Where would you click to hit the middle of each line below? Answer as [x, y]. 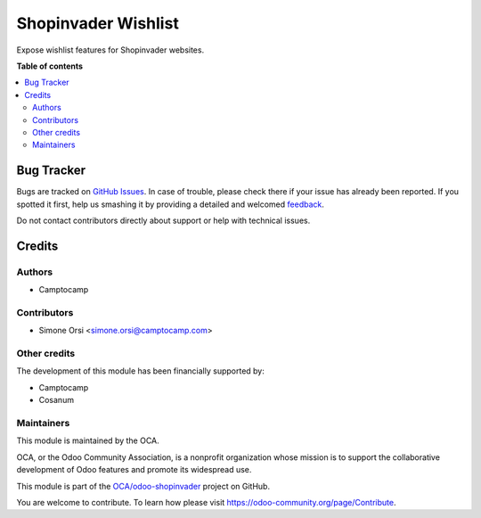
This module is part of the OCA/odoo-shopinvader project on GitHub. [143, 486]
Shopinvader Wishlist [98, 23]
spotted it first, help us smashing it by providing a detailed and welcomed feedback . [171, 204]
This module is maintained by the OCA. [88, 440]
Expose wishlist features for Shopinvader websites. [110, 50]
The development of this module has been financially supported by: [140, 371]
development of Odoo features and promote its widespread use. [134, 470]
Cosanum [57, 400]
